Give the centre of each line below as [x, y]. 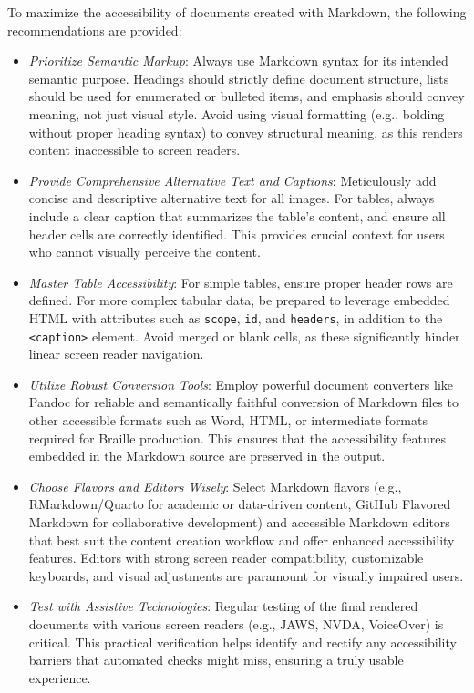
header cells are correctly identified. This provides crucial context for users [237, 234]
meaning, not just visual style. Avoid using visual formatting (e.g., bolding [237, 113]
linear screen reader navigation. [116, 354]
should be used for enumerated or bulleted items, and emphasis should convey [247, 96]
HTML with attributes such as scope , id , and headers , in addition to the [236, 317]
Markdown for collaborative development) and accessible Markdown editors [239, 521]
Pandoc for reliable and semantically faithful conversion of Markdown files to [243, 402]
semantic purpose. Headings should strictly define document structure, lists [239, 78]
